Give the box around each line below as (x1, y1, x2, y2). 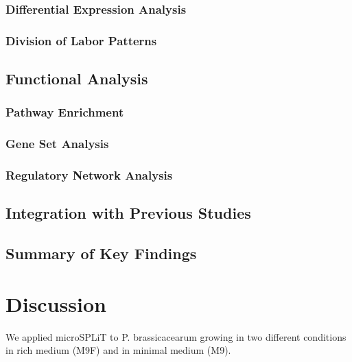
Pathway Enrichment (5, 104, 124, 121)
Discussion (5, 289, 106, 317)
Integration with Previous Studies (5, 202, 251, 224)
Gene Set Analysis (5, 135, 109, 152)
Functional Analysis (5, 68, 148, 89)
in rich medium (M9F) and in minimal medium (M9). (5, 343, 231, 357)
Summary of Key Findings (5, 243, 197, 264)
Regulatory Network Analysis (5, 167, 173, 184)
